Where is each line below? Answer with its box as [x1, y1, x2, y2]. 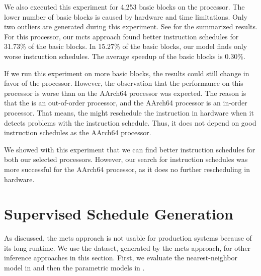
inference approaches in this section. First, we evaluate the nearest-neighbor [4, 252, 237, 263]
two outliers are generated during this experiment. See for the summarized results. [4, 21, 257, 32]
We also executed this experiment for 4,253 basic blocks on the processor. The [4, 2, 245, 12]
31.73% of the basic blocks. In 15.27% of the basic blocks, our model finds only [4, 41, 247, 51]
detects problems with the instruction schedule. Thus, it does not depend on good [4, 117, 256, 128]
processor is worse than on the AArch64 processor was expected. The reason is [4, 87, 246, 98]
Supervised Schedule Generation [4, 203, 233, 224]
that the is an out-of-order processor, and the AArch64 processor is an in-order [4, 97, 247, 108]
